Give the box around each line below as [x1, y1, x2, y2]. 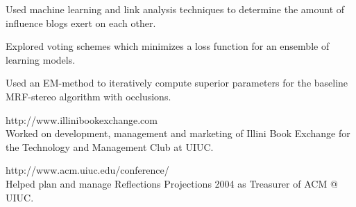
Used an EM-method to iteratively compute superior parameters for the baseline [6, 75, 348, 90]
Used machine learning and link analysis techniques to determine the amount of [6, 2, 345, 16]
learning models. [6, 52, 76, 66]
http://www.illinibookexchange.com [6, 112, 158, 127]
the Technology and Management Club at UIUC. [6, 139, 214, 154]
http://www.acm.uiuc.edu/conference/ [6, 163, 169, 177]
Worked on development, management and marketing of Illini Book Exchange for [6, 126, 350, 141]
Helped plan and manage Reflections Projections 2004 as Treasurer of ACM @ [6, 176, 338, 190]
